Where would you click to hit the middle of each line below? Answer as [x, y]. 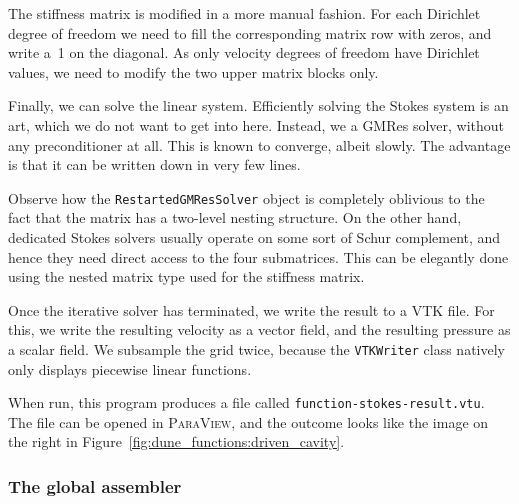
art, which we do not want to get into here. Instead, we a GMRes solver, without [256, 124]
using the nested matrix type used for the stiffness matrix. [186, 276]
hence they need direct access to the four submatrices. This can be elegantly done [258, 256]
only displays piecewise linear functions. [130, 368]
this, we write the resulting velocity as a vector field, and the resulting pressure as [259, 329]
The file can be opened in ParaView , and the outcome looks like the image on [248, 421]
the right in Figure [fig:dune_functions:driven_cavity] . [176, 441]
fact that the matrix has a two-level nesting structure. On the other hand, [235, 217]
